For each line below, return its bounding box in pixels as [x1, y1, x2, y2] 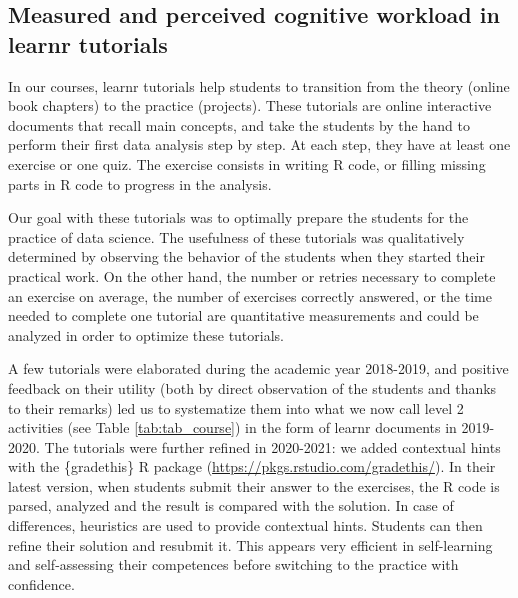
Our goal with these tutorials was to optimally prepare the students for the [8, 207, 469, 228]
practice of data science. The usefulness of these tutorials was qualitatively [8, 226, 465, 247]
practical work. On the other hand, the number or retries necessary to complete [8, 265, 496, 286]
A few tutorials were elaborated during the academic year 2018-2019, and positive [8, 358, 509, 379]
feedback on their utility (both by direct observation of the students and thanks [8, 377, 497, 398]
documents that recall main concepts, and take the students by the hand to [8, 114, 470, 135]
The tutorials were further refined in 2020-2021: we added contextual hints [44, 436, 501, 457]
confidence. [8, 573, 75, 594]
